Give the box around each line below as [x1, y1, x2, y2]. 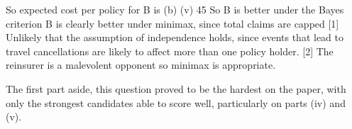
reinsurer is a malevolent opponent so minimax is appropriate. [6, 57, 276, 72]
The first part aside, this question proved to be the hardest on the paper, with [6, 81, 346, 96]
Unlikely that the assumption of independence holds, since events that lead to [6, 30, 343, 45]
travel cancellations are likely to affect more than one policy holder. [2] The [6, 43, 334, 58]
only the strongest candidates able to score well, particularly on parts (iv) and [6, 95, 346, 110]
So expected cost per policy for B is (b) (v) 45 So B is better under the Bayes [6, 2, 344, 16]
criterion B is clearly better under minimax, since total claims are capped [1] [6, 16, 339, 30]
